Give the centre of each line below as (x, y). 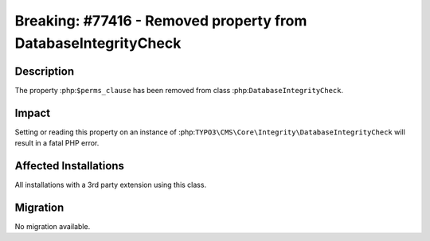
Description (45, 71)
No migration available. (53, 226)
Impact (33, 113)
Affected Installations (70, 166)
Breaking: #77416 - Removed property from (161, 21)
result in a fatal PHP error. (57, 143)
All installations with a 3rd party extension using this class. (111, 185)
